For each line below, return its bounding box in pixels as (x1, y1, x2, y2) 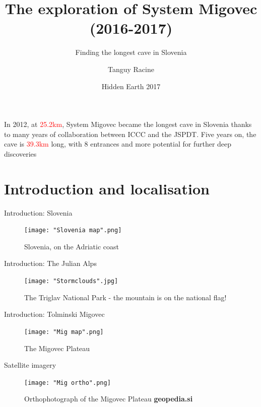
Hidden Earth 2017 (101, 81, 161, 91)
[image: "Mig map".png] (24, 328, 104, 335)
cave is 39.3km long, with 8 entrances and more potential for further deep (4, 139, 232, 149)
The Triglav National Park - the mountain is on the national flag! (24, 292, 227, 302)
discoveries (4, 148, 37, 159)
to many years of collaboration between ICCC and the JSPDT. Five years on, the (4, 128, 256, 139)
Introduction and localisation (4, 178, 210, 198)
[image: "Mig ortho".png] (24, 379, 111, 386)
